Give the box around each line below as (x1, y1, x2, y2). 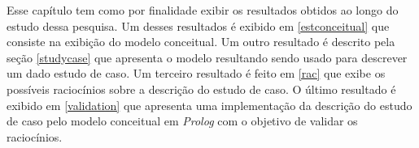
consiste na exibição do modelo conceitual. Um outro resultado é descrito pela (7, 33, 395, 50)
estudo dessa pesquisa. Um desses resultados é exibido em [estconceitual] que (7, 17, 390, 34)
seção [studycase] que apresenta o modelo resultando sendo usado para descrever (7, 49, 408, 66)
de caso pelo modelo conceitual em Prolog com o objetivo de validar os (7, 112, 358, 129)
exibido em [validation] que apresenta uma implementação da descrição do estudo (7, 96, 412, 113)
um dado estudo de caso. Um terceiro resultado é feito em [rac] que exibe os (7, 65, 386, 82)
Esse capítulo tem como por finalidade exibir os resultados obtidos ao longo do (7, 2, 399, 18)
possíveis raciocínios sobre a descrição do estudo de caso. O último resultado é (7, 80, 396, 97)
